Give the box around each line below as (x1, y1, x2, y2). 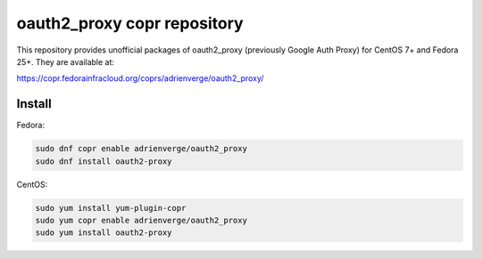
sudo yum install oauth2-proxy (35, 228, 173, 238)
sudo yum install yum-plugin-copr (35, 203, 187, 213)
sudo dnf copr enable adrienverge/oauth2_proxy (35, 143, 247, 154)
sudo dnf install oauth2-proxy (35, 156, 173, 166)
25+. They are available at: (16, 56, 115, 67)
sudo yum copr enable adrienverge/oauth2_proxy (35, 214, 247, 225)
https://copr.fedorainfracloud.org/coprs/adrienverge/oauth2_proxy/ (16, 73, 264, 84)
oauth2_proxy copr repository (16, 13, 245, 33)
